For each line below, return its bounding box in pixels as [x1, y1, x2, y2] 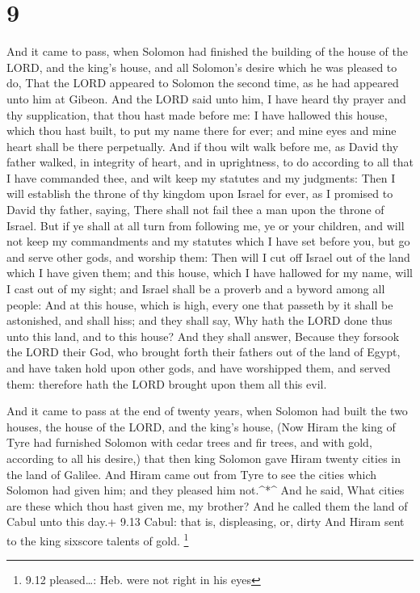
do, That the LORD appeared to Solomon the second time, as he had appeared [6, 74, 399, 91]
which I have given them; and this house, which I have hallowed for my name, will [6, 264, 413, 281]
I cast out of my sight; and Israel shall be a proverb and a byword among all [6, 280, 385, 297]
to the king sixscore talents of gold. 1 [6, 529, 189, 549]
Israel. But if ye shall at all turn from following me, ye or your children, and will [6, 217, 405, 233]
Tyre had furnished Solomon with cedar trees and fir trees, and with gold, [6, 434, 372, 451]
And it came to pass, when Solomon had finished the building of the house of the [6, 43, 408, 60]
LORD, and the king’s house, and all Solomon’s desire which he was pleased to [6, 58, 397, 75]
